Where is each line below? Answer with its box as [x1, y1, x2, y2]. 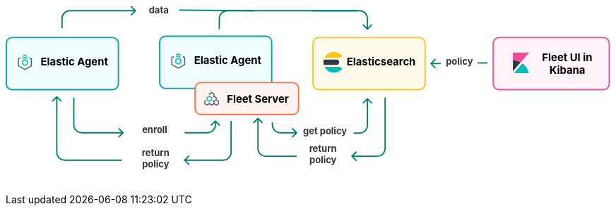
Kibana [549, 63, 586, 77]
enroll [142, 124, 167, 136]
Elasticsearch [346, 55, 416, 68]
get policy [303, 125, 348, 137]
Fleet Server [227, 93, 289, 106]
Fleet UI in [542, 51, 593, 65]
